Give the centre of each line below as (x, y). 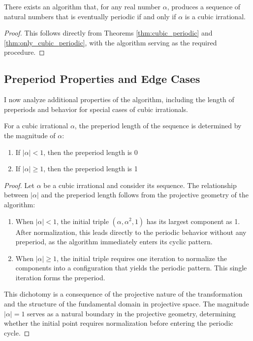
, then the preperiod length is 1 (91, 169)
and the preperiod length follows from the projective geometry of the (145, 195)
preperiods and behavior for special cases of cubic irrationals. (96, 109)
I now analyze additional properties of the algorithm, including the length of (119, 99)
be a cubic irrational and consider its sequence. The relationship (140, 185)
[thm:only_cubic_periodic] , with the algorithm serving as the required (111, 42)
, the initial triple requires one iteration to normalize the (142, 258)
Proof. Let (19, 185)
